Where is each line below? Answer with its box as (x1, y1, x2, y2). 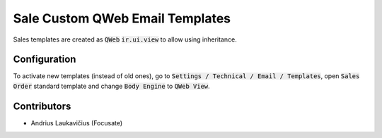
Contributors (13, 100, 71, 112)
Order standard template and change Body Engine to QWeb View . (13, 82, 210, 90)
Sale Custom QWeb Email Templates (13, 11, 231, 26)
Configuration (13, 54, 76, 65)
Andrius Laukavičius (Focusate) (30, 118, 123, 127)
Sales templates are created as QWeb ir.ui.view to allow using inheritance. (13, 35, 237, 44)
